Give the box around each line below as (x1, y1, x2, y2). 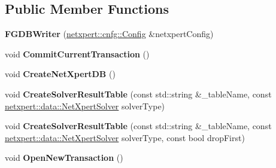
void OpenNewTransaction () (5, 151, 123, 164)
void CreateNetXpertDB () (5, 68, 116, 80)
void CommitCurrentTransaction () (5, 47, 150, 60)
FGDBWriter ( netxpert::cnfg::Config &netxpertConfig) (5, 28, 214, 40)
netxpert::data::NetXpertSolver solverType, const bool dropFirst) (5, 131, 245, 143)
